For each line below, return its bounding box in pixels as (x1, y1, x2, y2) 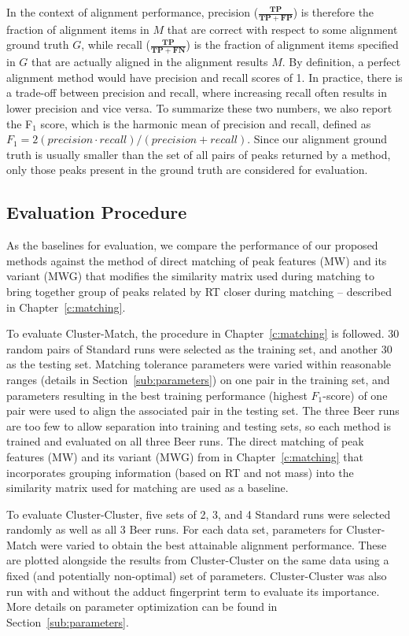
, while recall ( (81, 36, 151, 53)
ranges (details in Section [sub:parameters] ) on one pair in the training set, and (6, 371, 390, 387)
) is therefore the (293, 4, 374, 20)
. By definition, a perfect (282, 54, 401, 70)
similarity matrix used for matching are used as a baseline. (6, 479, 289, 496)
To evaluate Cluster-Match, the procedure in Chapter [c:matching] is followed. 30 (6, 325, 400, 342)
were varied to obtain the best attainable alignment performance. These (40, 536, 387, 553)
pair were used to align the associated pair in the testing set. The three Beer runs (6, 402, 400, 419)
